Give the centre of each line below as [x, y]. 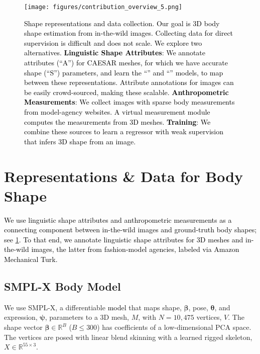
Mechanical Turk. [31, 259]
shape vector [23, 327]
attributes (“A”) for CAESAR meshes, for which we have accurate [126, 63]
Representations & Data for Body [124, 176]
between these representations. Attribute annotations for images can [129, 82]
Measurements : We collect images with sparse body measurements [129, 102]
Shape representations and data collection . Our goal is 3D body [122, 23]
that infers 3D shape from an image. [80, 141]
